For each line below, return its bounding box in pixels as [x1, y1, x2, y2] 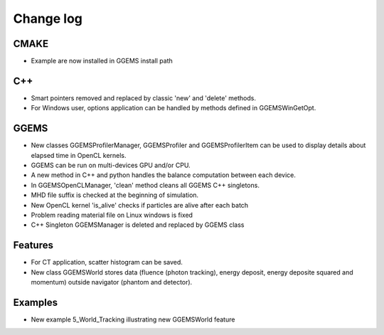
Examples [13, 296, 58, 309]
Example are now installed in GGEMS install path [31, 57, 174, 65]
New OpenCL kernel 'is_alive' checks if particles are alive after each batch [31, 201, 249, 209]
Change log [13, 11, 83, 26]
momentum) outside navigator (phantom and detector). [31, 278, 193, 287]
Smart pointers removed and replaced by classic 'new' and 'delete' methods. [31, 93, 256, 102]
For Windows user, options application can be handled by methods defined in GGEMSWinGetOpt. [31, 104, 316, 112]
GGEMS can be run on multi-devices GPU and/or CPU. [31, 161, 191, 170]
